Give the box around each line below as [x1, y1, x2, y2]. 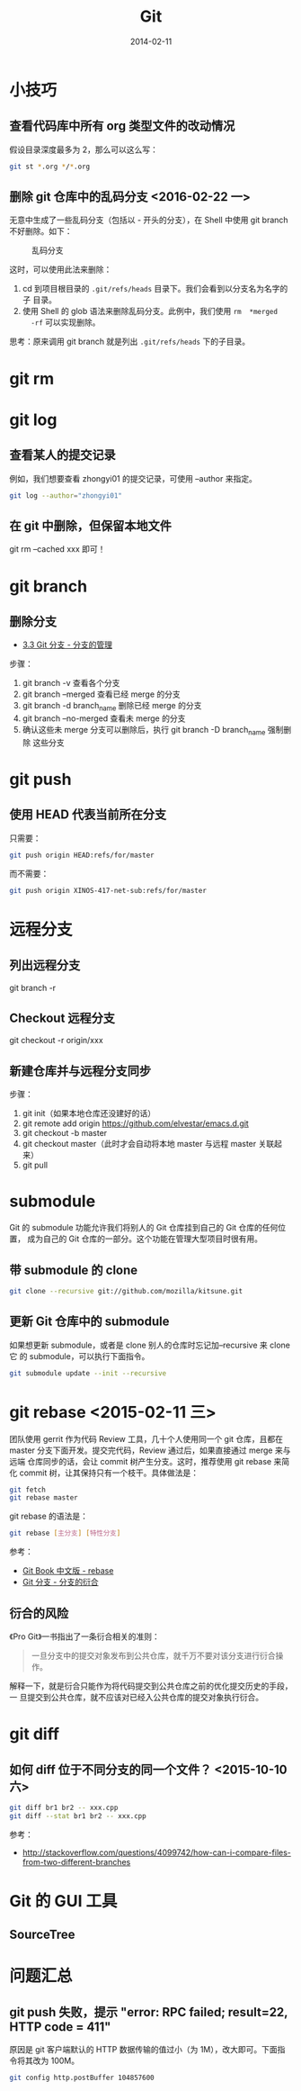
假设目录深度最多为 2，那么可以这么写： [9, 144, 159, 155]
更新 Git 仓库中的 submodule [9, 1314, 170, 1329]
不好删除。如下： [9, 226, 73, 237]
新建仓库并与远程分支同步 [9, 1063, 151, 1078]
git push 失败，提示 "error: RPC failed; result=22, [9, 2005, 288, 2020]
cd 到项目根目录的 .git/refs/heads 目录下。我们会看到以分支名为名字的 [22, 284, 288, 294]
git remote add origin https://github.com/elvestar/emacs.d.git [22, 1118, 249, 1129]
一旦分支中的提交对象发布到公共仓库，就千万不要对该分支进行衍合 [31, 1650, 276, 1661]
